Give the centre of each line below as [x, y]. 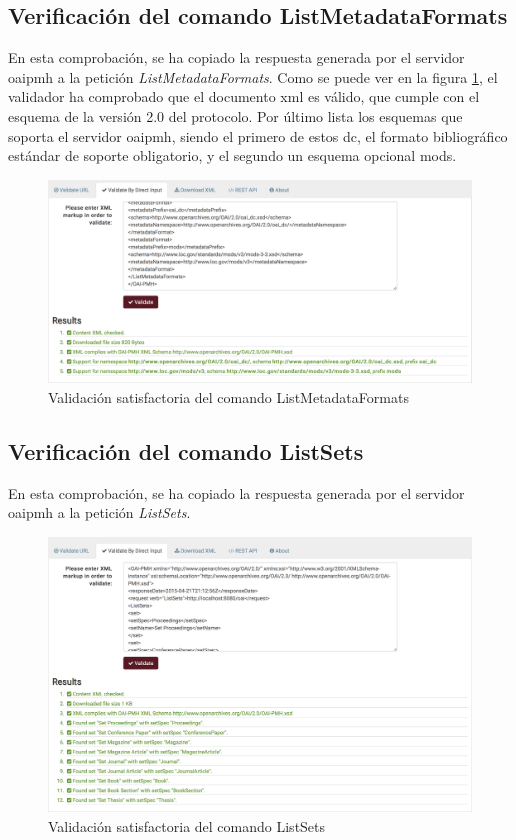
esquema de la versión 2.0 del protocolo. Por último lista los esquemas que [235, 115]
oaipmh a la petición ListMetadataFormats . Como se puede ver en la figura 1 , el [253, 76]
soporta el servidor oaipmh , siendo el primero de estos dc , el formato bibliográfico [258, 135]
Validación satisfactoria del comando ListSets [187, 826]
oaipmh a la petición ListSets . [99, 512]
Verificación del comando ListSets [186, 451]
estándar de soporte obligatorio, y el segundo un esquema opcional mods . [232, 155]
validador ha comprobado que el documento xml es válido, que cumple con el [244, 96]
